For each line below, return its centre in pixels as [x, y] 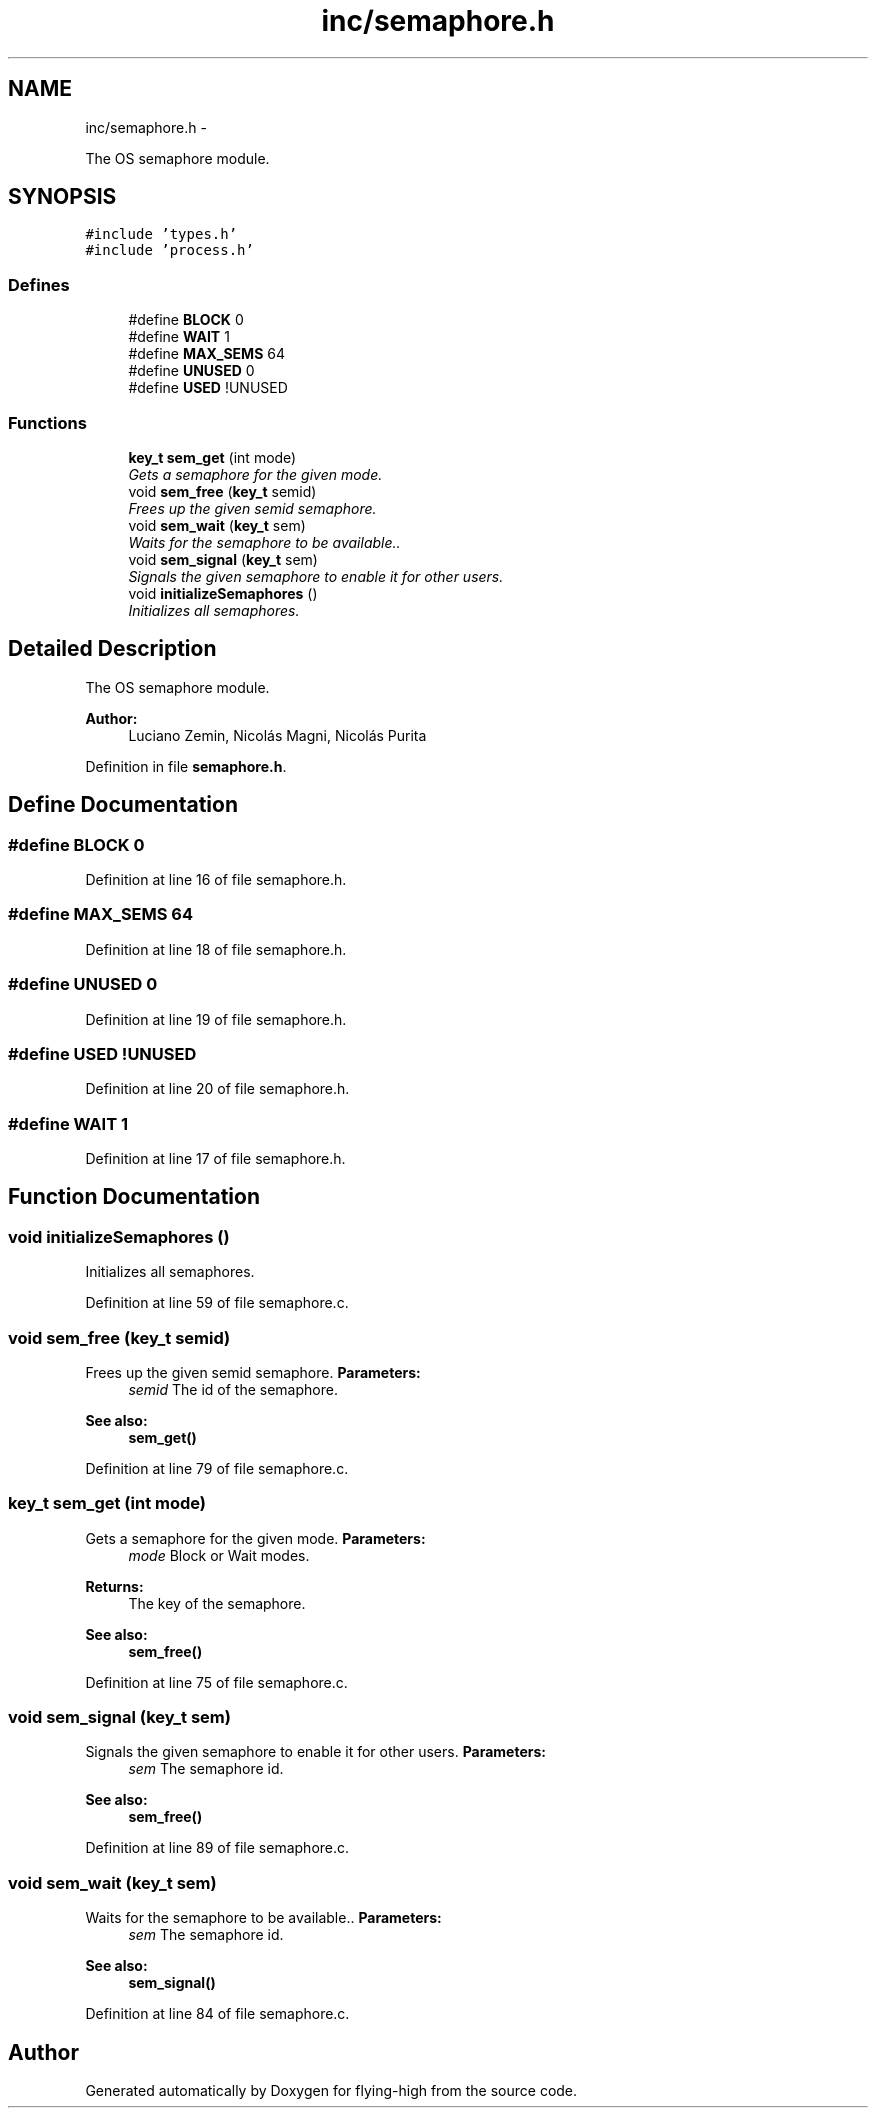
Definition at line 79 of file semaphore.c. [217, 1468]
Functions [47, 422]
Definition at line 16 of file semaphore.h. [216, 879]
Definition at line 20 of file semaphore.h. [217, 1089]
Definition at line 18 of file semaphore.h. [216, 949]
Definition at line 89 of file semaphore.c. [217, 1848]
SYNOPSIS [62, 197]
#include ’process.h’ [169, 250]
